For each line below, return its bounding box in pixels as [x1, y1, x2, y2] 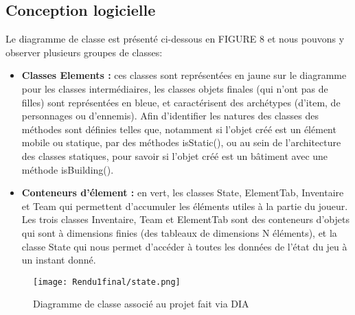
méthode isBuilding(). [21, 162, 114, 176]
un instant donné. [21, 253, 96, 267]
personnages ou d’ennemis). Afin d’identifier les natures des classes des [21, 108, 319, 123]
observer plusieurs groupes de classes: [5, 45, 163, 59]
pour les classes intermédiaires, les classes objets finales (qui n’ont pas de [21, 81, 328, 95]
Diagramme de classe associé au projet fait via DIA [33, 296, 249, 311]
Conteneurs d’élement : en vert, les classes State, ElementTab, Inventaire [21, 185, 344, 200]
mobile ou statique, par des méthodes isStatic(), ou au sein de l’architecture [21, 135, 341, 150]
